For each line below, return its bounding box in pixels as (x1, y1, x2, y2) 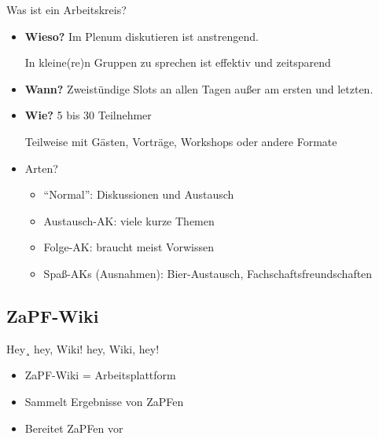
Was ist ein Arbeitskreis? (6, 2, 127, 17)
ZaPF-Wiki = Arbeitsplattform (24, 367, 176, 383)
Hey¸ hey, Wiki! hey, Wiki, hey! (6, 340, 160, 357)
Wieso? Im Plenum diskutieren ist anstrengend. (24, 27, 259, 44)
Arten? (24, 159, 58, 176)
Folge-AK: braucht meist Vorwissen (43, 239, 214, 255)
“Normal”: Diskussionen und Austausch (43, 186, 234, 203)
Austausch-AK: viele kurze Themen (43, 212, 215, 229)
